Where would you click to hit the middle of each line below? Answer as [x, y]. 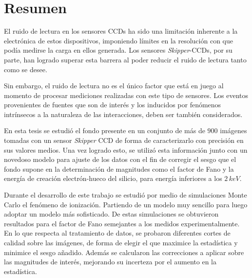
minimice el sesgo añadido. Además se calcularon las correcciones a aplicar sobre [124, 252]
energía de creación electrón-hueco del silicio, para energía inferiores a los [113, 178]
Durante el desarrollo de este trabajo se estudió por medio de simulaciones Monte [126, 195]
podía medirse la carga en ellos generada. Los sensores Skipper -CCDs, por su [118, 50]
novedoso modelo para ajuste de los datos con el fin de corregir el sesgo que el [120, 159]
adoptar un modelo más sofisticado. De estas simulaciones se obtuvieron [111, 214]
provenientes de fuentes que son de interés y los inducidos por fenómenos [113, 105]
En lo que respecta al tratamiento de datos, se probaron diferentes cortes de [117, 233]
